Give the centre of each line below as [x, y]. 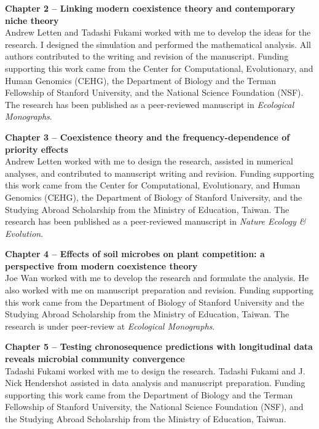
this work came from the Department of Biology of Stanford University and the [155, 302]
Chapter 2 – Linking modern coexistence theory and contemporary [150, 8]
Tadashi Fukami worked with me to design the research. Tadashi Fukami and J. [155, 370]
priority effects [37, 149]
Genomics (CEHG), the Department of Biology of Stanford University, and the [154, 197]
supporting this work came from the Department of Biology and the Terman [149, 394]
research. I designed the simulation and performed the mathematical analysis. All [158, 44]
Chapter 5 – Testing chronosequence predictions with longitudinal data [159, 346]
